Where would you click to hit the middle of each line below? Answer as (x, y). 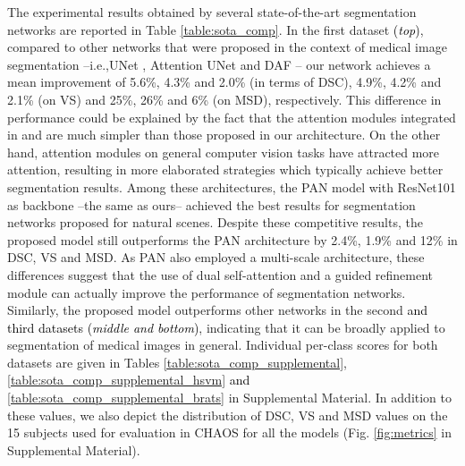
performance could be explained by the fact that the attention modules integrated (232, 117)
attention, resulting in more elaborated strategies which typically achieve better (225, 169)
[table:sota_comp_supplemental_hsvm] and (129, 380)
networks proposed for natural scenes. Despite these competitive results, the (215, 222)
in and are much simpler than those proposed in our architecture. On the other (224, 135)
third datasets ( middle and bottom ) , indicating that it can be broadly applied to (226, 327)
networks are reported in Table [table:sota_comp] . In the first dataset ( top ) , (216, 29)
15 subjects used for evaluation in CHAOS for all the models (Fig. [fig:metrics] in (229, 432)
